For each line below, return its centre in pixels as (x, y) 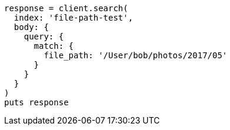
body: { (31, 27)
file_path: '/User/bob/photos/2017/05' (136, 55)
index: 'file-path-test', (74, 18)
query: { (44, 36)
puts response (36, 102)
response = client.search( (66, 8)
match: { (54, 46)
